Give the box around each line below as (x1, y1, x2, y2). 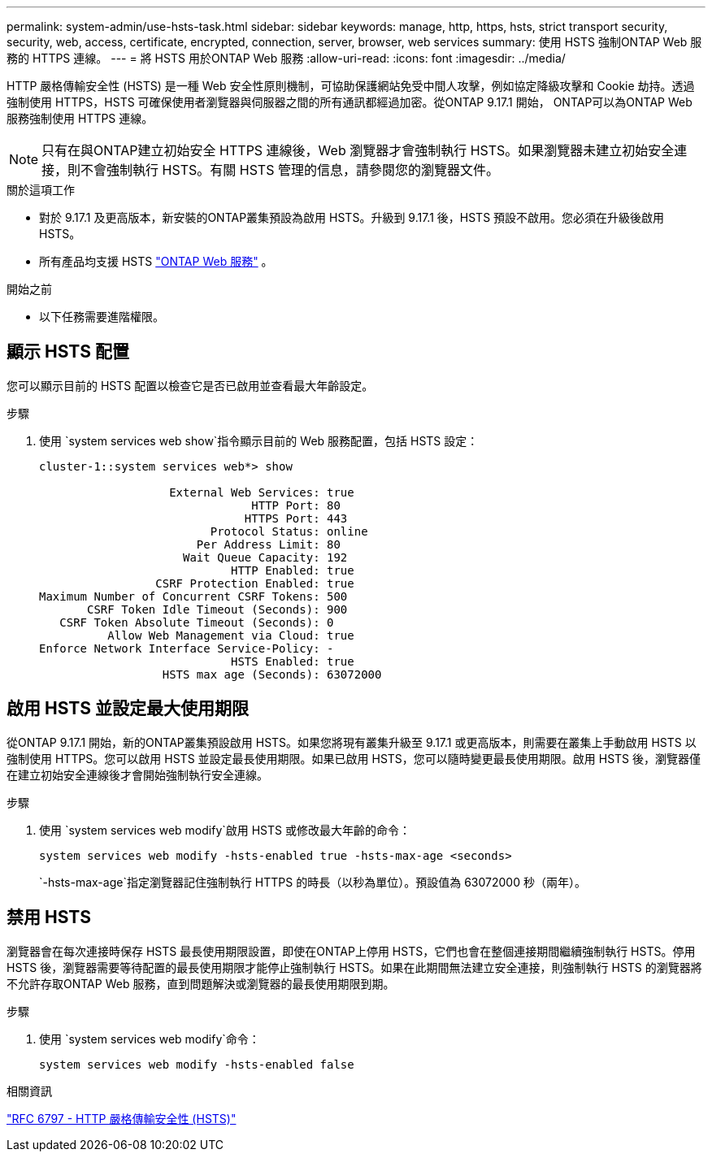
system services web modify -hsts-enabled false (39, 1057, 354, 1071)
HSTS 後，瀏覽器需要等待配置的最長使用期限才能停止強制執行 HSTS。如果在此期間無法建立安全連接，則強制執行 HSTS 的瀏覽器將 (7, 960, 702, 974)
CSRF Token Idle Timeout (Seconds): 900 (87, 602, 348, 616)
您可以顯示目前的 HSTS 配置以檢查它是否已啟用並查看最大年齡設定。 (7, 378, 374, 393)
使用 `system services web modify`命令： (39, 1031, 260, 1046)
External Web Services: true (169, 485, 354, 499)
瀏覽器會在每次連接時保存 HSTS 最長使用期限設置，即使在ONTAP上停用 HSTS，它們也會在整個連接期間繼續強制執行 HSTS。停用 (7, 943, 696, 958)
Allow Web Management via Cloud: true (107, 628, 354, 642)
